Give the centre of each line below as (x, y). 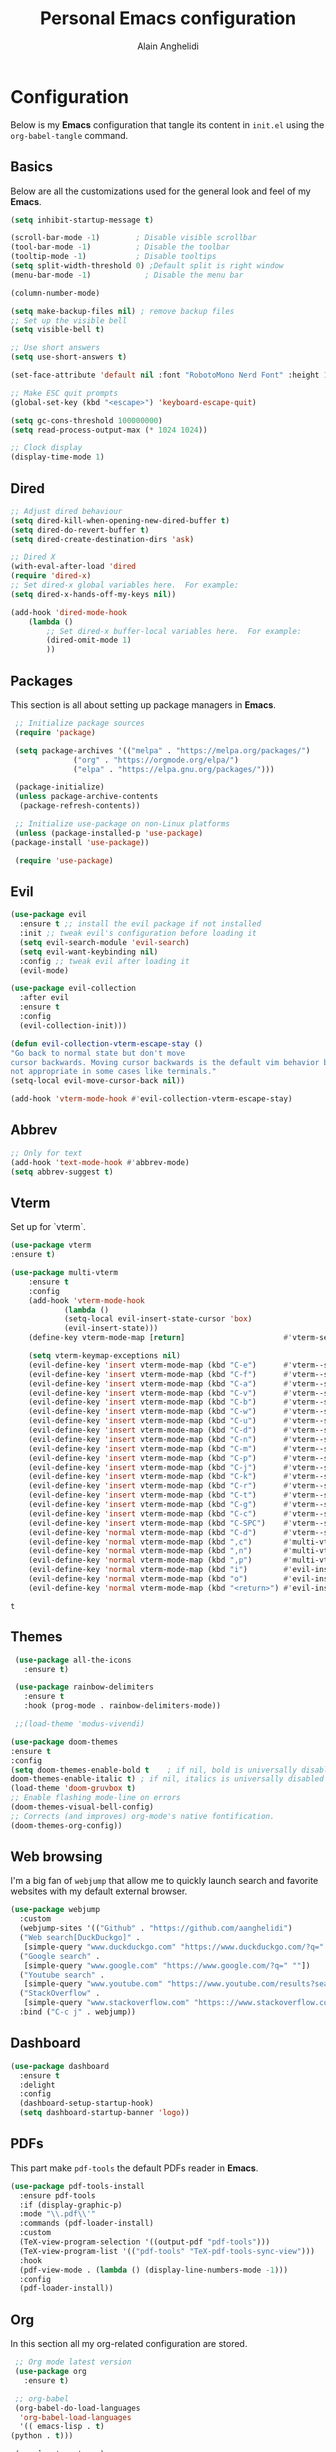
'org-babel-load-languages (75, 2417)
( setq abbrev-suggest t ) (62, 1172)
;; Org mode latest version (73, 2362)
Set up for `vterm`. (48, 1227)
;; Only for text (46, 1153)
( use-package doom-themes (64, 1742)
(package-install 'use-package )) (80, 842)
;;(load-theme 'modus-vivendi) (79, 1724)
